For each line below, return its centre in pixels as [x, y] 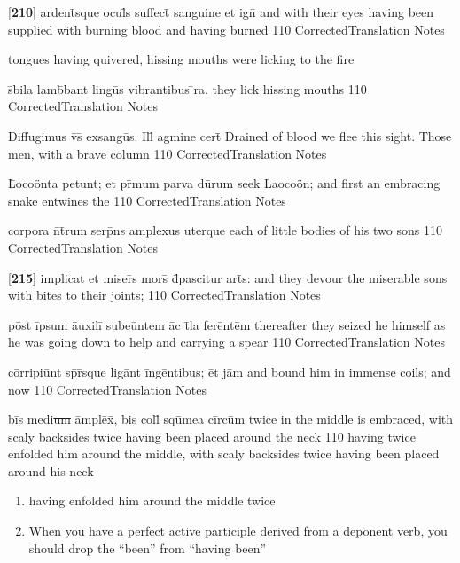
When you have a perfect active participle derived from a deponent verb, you [238, 531]
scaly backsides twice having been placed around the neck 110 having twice [212, 436]
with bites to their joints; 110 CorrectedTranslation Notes [164, 295]
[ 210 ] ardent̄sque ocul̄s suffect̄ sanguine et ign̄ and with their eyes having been [221, 12]
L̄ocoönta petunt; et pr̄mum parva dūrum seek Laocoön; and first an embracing [224, 183]
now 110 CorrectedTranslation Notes [107, 389]
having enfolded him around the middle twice [152, 500]
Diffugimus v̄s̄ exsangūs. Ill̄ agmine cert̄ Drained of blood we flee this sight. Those [230, 135]
